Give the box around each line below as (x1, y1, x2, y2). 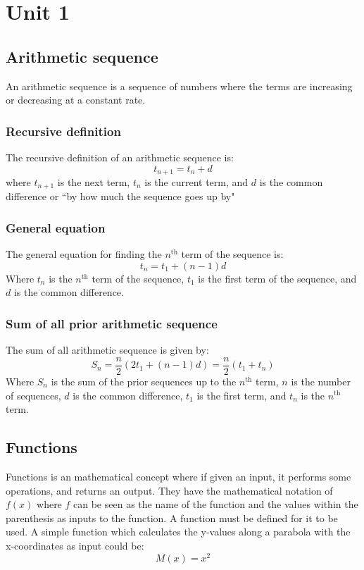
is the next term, (57, 175, 130, 190)
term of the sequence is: (181, 247, 284, 261)
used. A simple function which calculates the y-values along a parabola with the (6, 524, 351, 539)
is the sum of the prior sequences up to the (51, 373, 237, 388)
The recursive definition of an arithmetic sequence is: (6, 149, 234, 164)
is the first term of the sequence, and (198, 271, 357, 285)
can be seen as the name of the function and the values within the (73, 497, 358, 512)
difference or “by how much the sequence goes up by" (6, 189, 235, 204)
